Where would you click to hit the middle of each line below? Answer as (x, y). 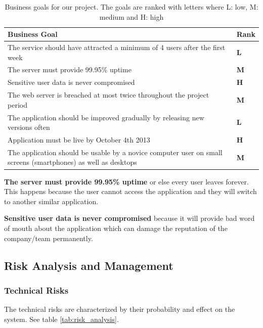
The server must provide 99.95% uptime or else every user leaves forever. (126, 181)
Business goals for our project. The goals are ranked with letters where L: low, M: (131, 7)
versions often (29, 127)
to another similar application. (51, 201)
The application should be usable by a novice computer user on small (115, 152)
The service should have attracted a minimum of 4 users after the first (117, 47)
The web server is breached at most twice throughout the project (108, 95)
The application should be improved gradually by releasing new (106, 117)
